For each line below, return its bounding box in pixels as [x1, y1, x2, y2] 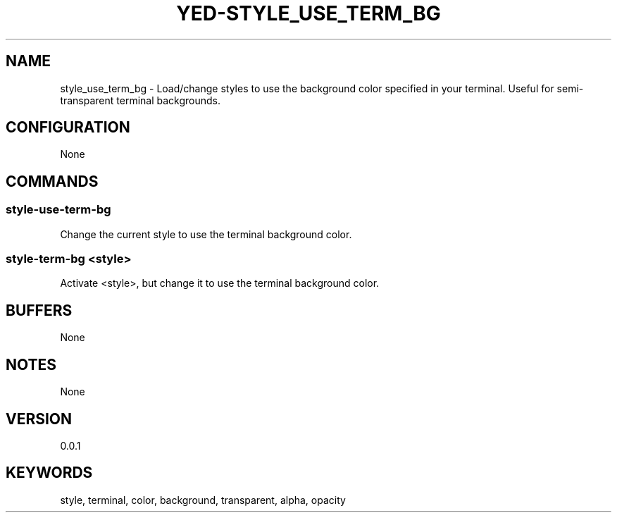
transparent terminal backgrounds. [60, 94, 221, 106]
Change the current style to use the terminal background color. [60, 228, 352, 240]
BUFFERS [6, 301, 73, 319]
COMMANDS [6, 172, 99, 190]
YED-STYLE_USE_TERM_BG [176, 1, 441, 25]
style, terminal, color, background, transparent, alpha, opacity [60, 493, 346, 506]
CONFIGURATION [6, 118, 130, 137]
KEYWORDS [6, 464, 93, 482]
